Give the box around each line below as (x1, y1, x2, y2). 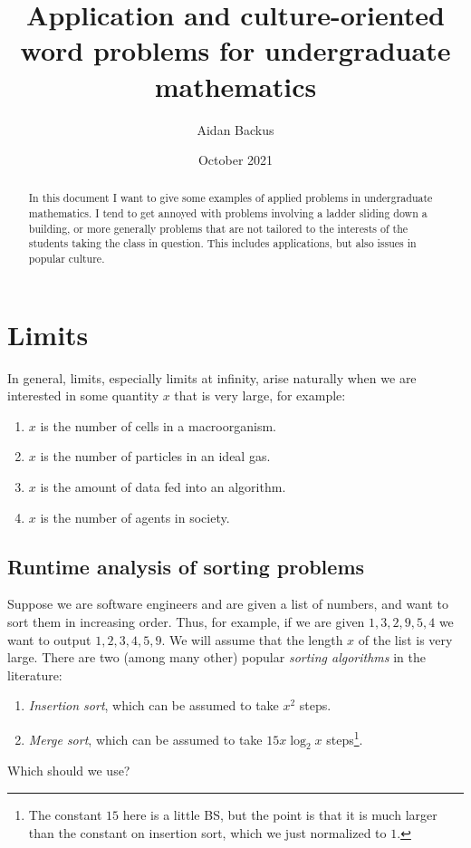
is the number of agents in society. (40, 507, 230, 526)
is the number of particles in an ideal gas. (40, 447, 271, 466)
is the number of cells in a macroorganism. (40, 416, 276, 435)
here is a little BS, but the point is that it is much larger (122, 805, 437, 824)
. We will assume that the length (161, 630, 343, 649)
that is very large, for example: (174, 386, 346, 405)
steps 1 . (326, 728, 363, 748)
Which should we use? (7, 761, 130, 780)
